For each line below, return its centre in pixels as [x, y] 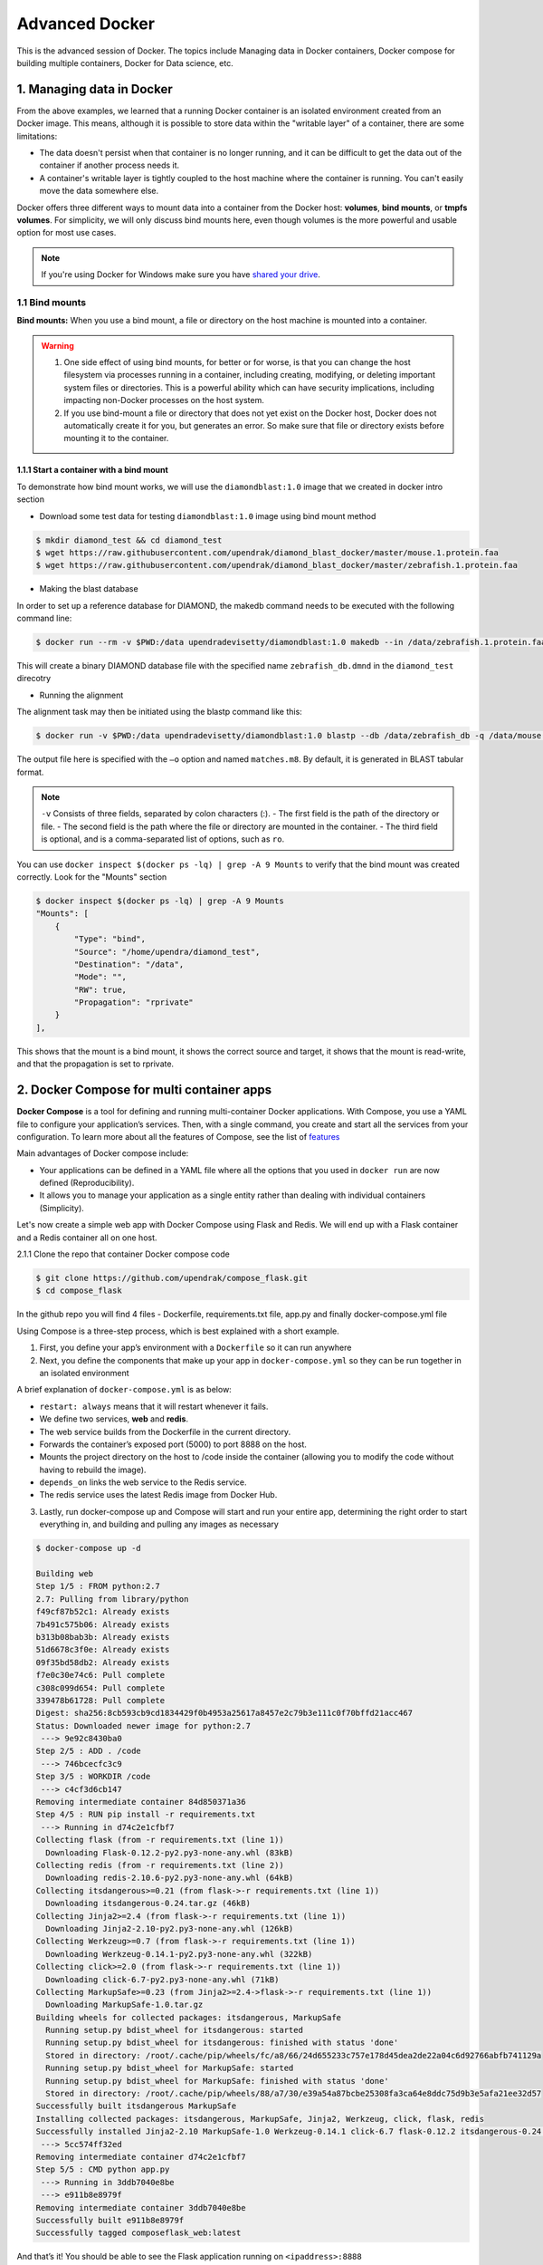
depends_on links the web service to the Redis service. [143, 1482]
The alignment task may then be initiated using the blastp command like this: [159, 712]
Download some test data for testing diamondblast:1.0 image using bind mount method [208, 516]
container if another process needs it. [110, 165]
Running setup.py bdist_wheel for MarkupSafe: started [170, 2068]
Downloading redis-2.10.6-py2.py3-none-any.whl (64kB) [170, 1878]
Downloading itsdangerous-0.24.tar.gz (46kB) [148, 1904]
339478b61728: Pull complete [100, 1700]
